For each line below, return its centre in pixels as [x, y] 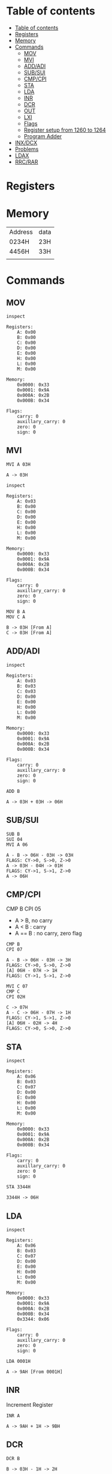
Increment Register [30, 1404]
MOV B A [16, 611]
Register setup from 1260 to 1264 [65, 130]
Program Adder [43, 136]
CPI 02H [16, 997]
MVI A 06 [17, 845]
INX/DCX [26, 142]
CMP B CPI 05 [24, 909]
